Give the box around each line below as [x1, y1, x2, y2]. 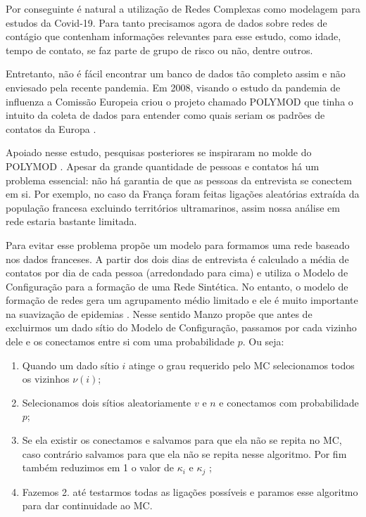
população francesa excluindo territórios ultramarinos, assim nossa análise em [6, 200, 340, 215]
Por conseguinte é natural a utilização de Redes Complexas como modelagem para [6, 1, 360, 15]
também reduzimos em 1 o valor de [22, 460, 174, 475]
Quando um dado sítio [22, 357, 119, 372]
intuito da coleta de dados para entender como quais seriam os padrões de [6, 108, 325, 122]
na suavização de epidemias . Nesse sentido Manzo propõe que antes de [6, 306, 313, 321]
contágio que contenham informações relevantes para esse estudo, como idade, [6, 29, 341, 44]
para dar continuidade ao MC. [22, 498, 153, 513]
